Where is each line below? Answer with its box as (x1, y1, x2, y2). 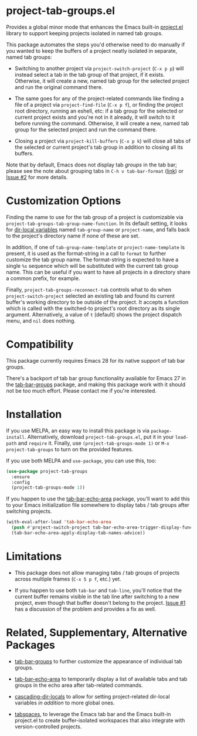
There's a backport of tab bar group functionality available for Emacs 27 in (6, 374, 186, 381)
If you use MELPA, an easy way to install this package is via (6, 427, 150, 434)
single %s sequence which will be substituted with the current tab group (6, 262, 179, 269)
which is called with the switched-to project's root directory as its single (6, 305, 180, 312)
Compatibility (6, 338, 74, 351)
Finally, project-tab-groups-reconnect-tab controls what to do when (6, 286, 172, 293)
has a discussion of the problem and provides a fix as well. (14, 605, 157, 612)
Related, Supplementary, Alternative (6, 626, 188, 639)
